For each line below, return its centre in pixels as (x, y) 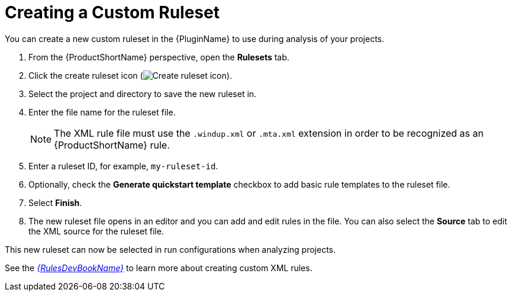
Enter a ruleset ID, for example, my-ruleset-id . (123, 166)
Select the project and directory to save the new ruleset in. (143, 94)
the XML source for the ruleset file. (96, 231)
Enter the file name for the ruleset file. (102, 112)
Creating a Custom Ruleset (112, 12)
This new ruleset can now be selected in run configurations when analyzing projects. (170, 249)
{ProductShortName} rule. (112, 145)
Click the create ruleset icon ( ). (130, 75)
